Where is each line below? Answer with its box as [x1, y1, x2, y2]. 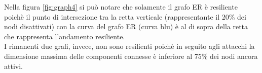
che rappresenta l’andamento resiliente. [4, 31, 125, 41]
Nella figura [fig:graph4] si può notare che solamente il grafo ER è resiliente [4, 2, 238, 12]
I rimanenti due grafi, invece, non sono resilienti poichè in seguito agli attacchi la [4, 41, 255, 51]
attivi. [4, 60, 23, 71]
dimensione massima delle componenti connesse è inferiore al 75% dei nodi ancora [4, 50, 258, 61]
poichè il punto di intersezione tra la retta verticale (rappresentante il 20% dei [4, 11, 246, 22]
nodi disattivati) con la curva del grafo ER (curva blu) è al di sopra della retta [4, 21, 248, 32]
